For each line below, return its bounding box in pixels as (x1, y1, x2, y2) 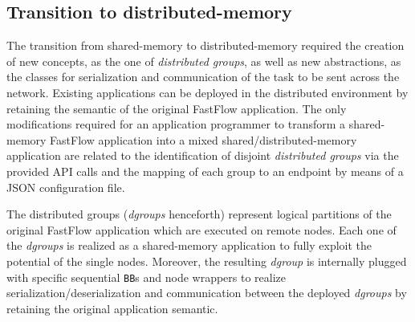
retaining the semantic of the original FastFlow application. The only (6, 100, 347, 116)
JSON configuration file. (6, 178, 125, 195)
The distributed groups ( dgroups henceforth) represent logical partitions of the (6, 206, 392, 222)
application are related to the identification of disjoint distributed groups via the (6, 147, 399, 164)
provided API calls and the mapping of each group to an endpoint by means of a (6, 162, 404, 179)
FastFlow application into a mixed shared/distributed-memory (50, 131, 357, 148)
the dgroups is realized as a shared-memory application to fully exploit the (6, 237, 372, 254)
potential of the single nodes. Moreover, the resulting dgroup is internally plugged (6, 252, 407, 269)
